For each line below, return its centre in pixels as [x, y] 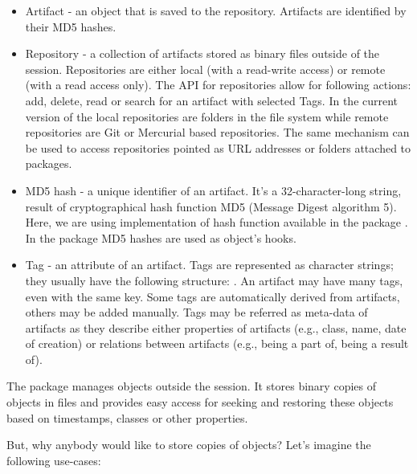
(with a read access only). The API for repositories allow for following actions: [218, 85]
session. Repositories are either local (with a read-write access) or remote [205, 69]
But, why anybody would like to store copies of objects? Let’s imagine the [189, 445]
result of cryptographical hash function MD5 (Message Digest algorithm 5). [211, 206]
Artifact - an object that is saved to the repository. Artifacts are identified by [216, 10]
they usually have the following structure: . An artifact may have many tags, [214, 280]
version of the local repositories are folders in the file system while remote [207, 116]
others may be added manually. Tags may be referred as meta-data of [196, 312]
